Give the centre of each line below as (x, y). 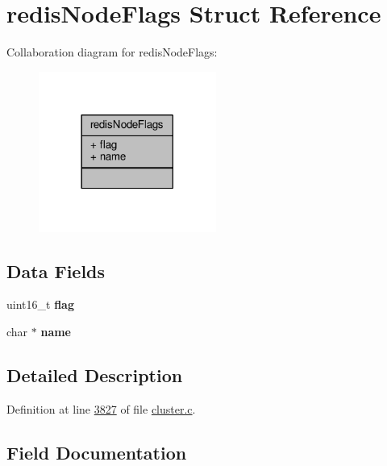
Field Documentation (97, 452)
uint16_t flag (40, 304)
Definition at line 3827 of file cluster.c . (101, 408)
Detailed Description (95, 374)
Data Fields (56, 270)
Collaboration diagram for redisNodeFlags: (112, 52)
